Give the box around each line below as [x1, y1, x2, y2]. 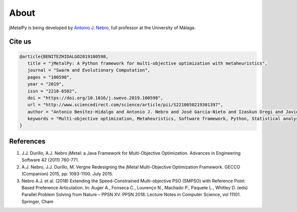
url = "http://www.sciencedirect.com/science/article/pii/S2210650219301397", [27, 102, 224, 108]
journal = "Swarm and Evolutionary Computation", [27, 67, 150, 73]
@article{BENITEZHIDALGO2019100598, [19, 53, 109, 59]
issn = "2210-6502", [27, 88, 78, 94]
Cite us [9, 38, 32, 46]
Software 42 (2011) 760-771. [21, 157, 79, 163]
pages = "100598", [27, 74, 72, 80]
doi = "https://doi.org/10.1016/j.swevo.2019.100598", [27, 95, 163, 101]
